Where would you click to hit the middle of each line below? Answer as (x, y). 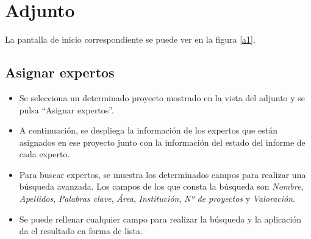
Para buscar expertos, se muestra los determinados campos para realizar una (163, 174)
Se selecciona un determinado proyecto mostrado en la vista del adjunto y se (162, 97)
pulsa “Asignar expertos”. (66, 109)
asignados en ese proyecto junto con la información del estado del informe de (162, 142)
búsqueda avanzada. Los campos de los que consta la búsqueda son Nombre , (161, 186)
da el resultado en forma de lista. (81, 231)
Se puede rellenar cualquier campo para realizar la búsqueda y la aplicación (160, 219)
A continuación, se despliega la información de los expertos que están (148, 130)
